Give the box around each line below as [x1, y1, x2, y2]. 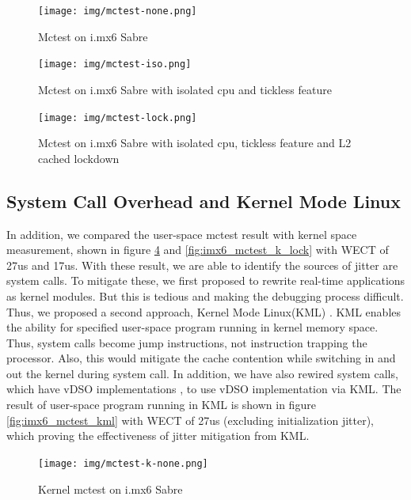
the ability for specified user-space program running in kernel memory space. [6, 319, 379, 335]
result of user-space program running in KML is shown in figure [6, 396, 316, 413]
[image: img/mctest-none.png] [38, 6, 197, 17]
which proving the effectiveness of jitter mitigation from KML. [6, 427, 310, 444]
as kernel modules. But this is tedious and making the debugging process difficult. [6, 287, 404, 304]
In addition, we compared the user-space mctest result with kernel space [6, 225, 357, 242]
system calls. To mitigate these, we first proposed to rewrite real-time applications [6, 272, 405, 289]
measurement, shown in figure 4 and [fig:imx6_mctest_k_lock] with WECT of [6, 241, 389, 258]
